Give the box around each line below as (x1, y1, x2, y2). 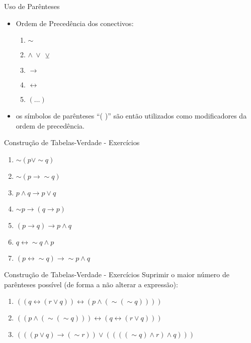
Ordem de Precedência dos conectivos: (16, 18, 134, 28)
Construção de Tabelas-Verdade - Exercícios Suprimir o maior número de (4, 269, 229, 279)
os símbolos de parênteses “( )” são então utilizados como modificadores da (16, 110, 247, 121)
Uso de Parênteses (4, 1, 60, 11)
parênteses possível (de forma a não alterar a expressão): (4, 279, 178, 289)
